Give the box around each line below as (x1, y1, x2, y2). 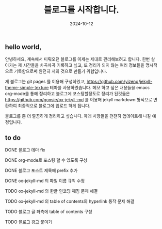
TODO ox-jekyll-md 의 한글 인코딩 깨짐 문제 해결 (5, 188, 98, 194)
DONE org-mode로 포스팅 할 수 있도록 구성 (5, 157, 87, 163)
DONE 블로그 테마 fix (5, 147, 46, 153)
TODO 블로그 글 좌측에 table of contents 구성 (5, 209, 93, 214)
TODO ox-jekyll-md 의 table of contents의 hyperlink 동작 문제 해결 (5, 198, 135, 204)
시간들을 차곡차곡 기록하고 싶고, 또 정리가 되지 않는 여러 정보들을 (23, 62, 145, 68)
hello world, (5, 43, 42, 51)
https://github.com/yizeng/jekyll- (86, 78, 153, 85)
